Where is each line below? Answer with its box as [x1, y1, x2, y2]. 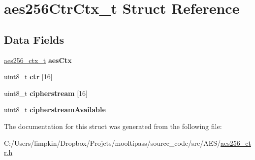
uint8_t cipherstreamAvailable [4, 104, 106, 115]
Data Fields [4, 32, 64, 47]
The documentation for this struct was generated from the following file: [4, 121, 222, 131]
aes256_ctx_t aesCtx [4, 55, 72, 65]
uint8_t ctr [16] [4, 71, 53, 82]
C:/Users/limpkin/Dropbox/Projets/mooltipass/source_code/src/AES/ [4, 137, 221, 148]
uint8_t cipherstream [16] [4, 88, 88, 98]
